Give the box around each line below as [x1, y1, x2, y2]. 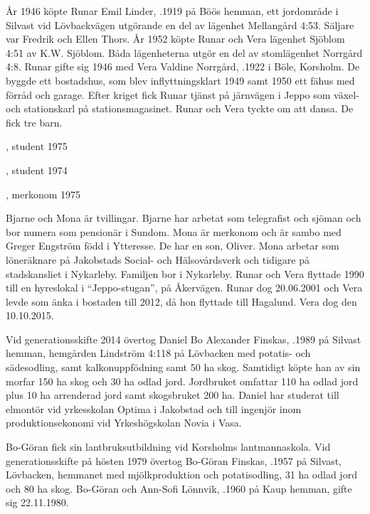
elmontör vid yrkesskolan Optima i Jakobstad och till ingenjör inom [6, 401, 302, 416]
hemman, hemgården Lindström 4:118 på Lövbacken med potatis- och [6, 346, 311, 360]
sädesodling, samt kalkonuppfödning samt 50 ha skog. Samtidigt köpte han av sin [6, 360, 361, 375]
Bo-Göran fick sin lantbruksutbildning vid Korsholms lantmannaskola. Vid [6, 439, 331, 454]
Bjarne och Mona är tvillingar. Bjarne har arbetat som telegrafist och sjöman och [6, 210, 361, 225]
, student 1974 [6, 162, 68, 177]
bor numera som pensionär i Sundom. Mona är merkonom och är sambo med [6, 224, 342, 239]
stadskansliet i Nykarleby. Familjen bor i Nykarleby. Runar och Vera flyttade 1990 [6, 266, 364, 281]
